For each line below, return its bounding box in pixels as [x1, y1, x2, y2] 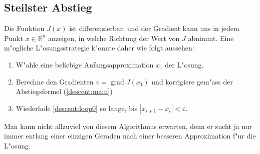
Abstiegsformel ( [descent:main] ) [16, 86, 113, 96]
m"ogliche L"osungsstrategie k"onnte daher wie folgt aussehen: [4, 42, 194, 53]
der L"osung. [165, 59, 204, 69]
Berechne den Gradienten [16, 76, 94, 86]
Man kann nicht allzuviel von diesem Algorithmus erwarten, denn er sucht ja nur [4, 120, 252, 131]
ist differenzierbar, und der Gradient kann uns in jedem [69, 23, 239, 33]
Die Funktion [4, 23, 45, 33]
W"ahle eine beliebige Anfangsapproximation [16, 59, 154, 69]
